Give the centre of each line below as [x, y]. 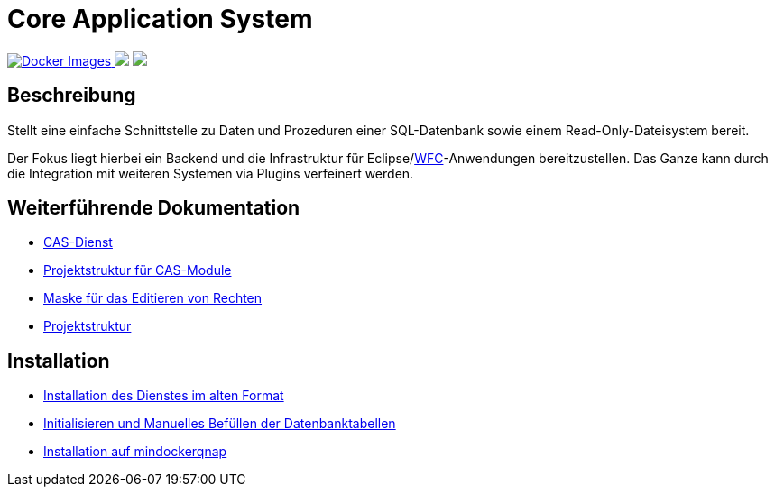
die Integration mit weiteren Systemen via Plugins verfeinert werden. [211, 173]
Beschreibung [72, 96]
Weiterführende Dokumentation [154, 208]
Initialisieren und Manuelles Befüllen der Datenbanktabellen [220, 424]
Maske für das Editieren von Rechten [153, 298]
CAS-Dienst [78, 242]
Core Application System [160, 19]
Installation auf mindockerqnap [135, 452]
